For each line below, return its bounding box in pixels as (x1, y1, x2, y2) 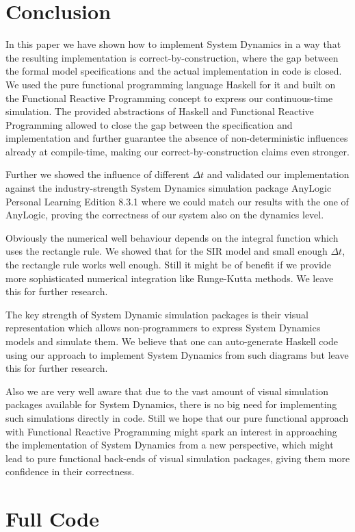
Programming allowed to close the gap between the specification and (5, 117, 293, 131)
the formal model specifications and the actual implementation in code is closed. (5, 64, 342, 78)
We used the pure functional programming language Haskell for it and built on (5, 77, 336, 91)
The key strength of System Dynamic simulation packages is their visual (5, 307, 308, 321)
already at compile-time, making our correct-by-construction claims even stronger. (5, 144, 350, 158)
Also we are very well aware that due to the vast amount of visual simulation (5, 383, 329, 398)
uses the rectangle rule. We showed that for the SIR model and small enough (5, 244, 328, 258)
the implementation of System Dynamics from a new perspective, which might (5, 438, 334, 452)
